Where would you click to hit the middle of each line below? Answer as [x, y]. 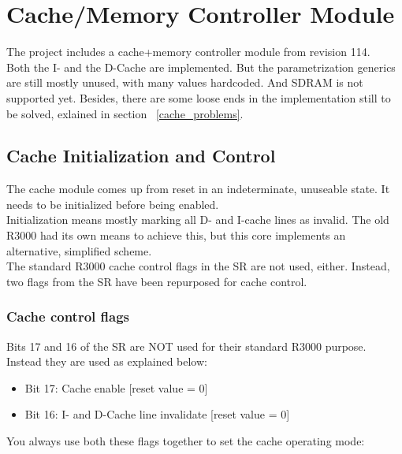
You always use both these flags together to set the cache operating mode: [186, 441]
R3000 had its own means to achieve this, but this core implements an [176, 235]
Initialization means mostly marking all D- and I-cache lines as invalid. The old [198, 220]
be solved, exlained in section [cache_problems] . [125, 113]
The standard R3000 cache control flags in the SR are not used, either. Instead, [198, 266]
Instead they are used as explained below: [107, 361]
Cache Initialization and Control [141, 156]
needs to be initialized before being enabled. [113, 204]
